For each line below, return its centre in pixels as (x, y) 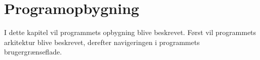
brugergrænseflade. (33, 52)
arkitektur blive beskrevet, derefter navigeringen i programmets (102, 42)
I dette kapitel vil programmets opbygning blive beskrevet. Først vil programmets (130, 32)
